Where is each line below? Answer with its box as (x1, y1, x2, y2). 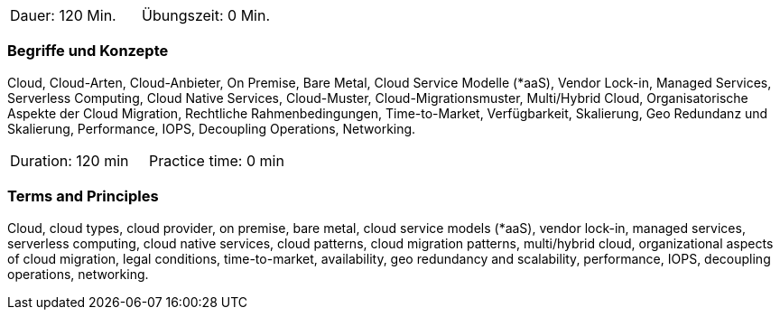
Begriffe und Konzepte (7, 42, 169, 61)
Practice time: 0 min (148, 151, 284, 170)
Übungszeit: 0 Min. (142, 6, 271, 24)
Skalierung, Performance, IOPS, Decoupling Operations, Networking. (7, 120, 416, 136)
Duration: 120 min (10, 151, 129, 170)
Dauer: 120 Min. (10, 6, 116, 24)
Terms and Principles (7, 187, 159, 206)
